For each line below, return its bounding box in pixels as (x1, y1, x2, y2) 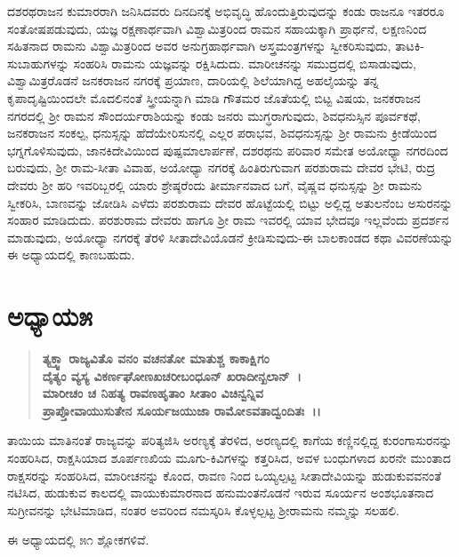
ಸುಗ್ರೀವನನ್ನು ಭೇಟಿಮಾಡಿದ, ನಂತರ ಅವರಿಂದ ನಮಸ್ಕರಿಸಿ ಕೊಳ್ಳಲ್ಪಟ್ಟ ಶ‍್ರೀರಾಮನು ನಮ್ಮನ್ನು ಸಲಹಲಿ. (7, 500, 399, 519)
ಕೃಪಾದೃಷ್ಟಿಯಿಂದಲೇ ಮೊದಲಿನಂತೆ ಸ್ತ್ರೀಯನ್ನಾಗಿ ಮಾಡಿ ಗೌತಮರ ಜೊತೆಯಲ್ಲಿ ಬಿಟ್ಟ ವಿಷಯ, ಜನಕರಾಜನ (7, 88, 421, 107)
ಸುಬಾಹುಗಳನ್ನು (7, 53, 69, 72)
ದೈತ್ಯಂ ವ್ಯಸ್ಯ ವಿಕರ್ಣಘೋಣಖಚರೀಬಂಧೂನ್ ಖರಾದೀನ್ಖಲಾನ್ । (42, 366, 302, 385)
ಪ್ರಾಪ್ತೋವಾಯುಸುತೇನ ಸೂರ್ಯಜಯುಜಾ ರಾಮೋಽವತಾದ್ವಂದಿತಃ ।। (42, 401, 321, 419)
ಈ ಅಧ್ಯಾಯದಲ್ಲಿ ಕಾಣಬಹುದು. (7, 245, 135, 264)
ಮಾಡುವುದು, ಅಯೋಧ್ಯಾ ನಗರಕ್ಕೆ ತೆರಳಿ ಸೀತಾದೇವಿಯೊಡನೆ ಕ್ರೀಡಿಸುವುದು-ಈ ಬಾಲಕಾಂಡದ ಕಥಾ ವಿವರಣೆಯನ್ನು (7, 227, 454, 246)
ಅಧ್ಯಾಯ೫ (7, 298, 93, 334)
